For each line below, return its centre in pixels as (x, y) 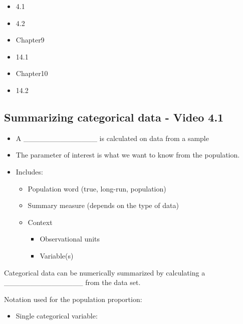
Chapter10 (32, 73)
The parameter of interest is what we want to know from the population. (128, 155)
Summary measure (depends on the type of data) (103, 205)
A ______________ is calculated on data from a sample (112, 138)
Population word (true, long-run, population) (97, 188)
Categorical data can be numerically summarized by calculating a (105, 272)
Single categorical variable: (57, 316)
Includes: (29, 171)
